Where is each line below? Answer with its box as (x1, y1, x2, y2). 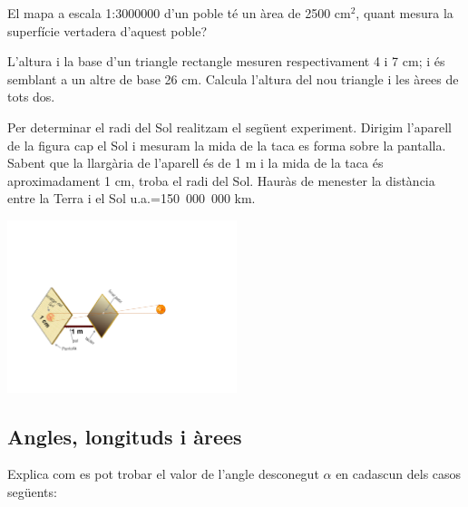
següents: (7, 482, 57, 501)
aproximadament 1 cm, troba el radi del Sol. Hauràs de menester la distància (7, 171, 435, 190)
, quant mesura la (356, 4, 453, 22)
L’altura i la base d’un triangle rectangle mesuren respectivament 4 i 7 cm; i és (7, 52, 445, 71)
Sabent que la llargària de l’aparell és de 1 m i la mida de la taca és (7, 153, 384, 172)
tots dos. (7, 87, 55, 106)
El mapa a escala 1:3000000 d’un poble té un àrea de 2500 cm (7, 4, 351, 22)
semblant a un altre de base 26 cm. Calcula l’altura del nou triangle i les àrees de (7, 69, 459, 88)
